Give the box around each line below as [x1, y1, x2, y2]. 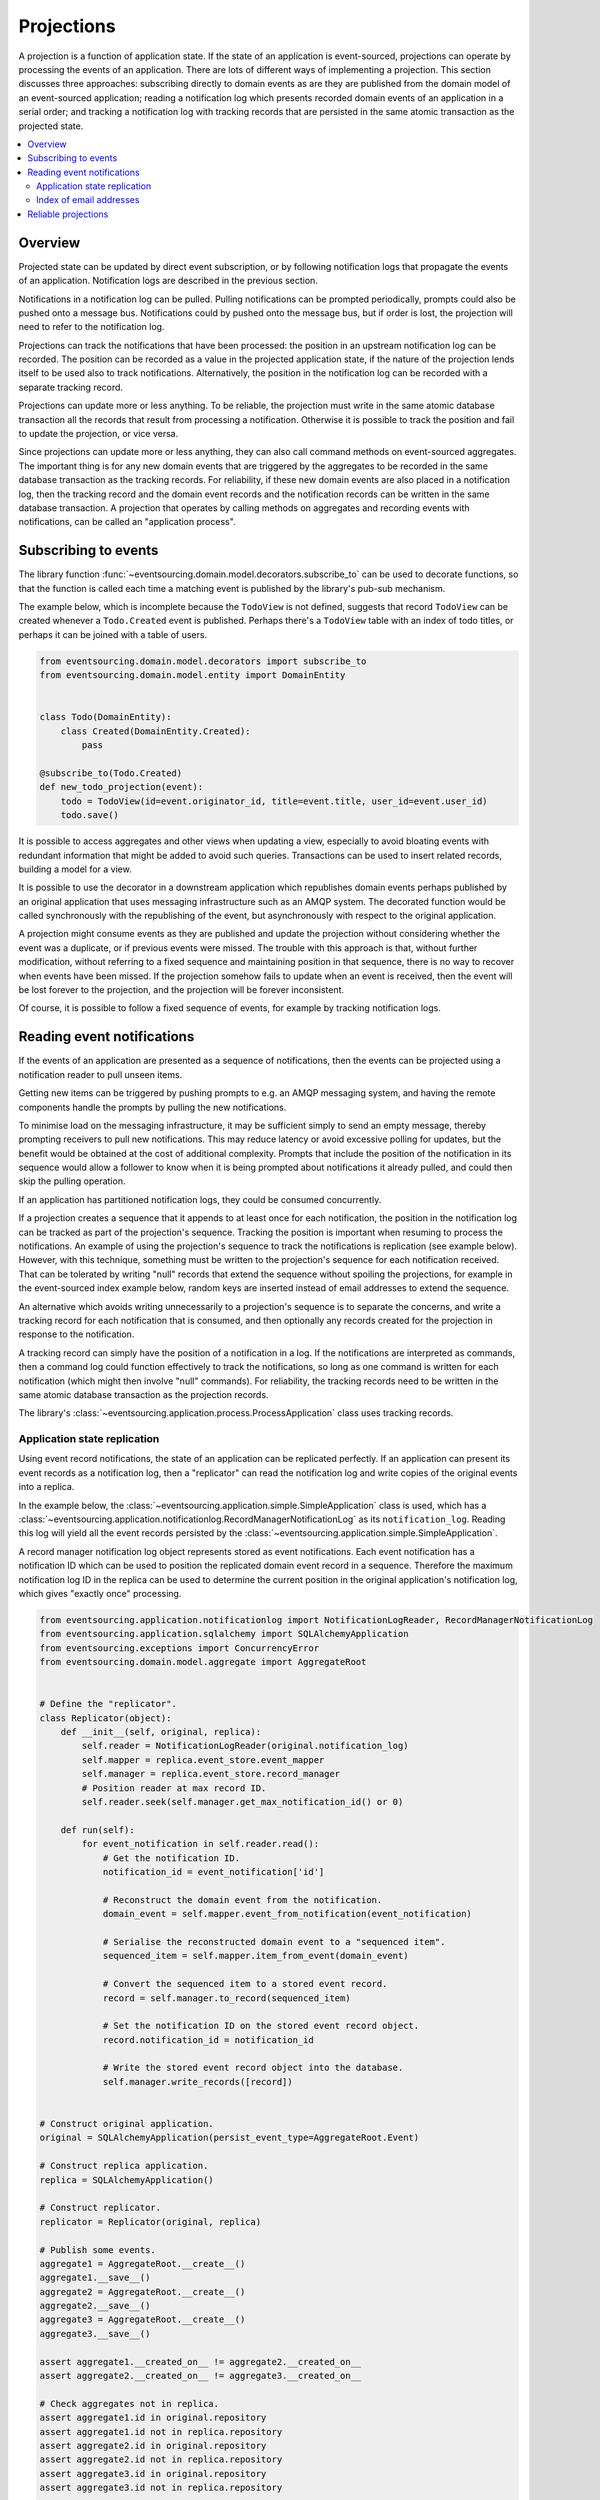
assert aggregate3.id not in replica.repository [39, 2482, 283, 2494]
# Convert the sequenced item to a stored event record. [102, 1978, 388, 1990]
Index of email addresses [36, 194, 140, 206]
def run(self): [60, 1824, 135, 1835]
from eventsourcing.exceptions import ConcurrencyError [39, 1642, 320, 1654]
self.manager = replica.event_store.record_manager [81, 1768, 341, 1780]
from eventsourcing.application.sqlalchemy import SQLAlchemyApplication [39, 1628, 409, 1640]
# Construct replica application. [39, 2160, 209, 2172]
